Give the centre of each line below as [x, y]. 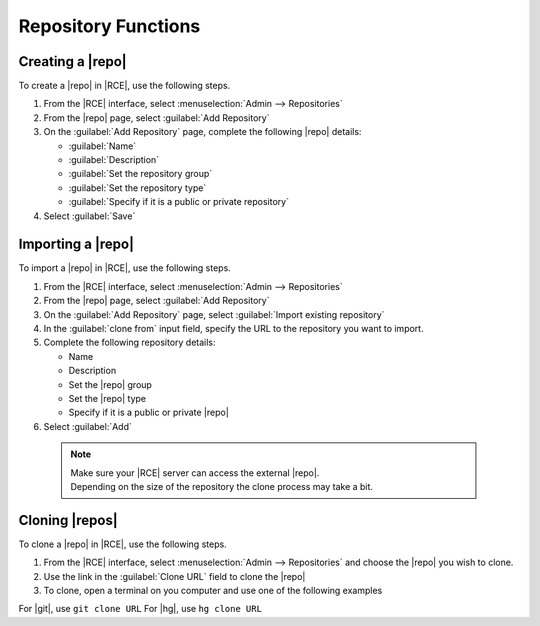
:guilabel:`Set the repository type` [137, 187]
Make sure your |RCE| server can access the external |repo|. [195, 472]
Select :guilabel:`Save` [89, 216]
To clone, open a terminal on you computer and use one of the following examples [213, 591]
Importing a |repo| [76, 244]
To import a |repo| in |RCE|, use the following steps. [125, 268]
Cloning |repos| [68, 520]
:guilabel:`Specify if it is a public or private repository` [179, 202]
